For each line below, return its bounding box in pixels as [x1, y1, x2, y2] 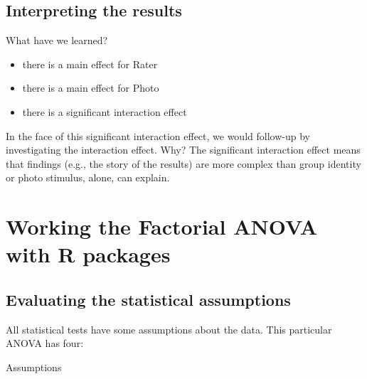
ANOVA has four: [6, 336, 84, 351]
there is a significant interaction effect [22, 104, 187, 119]
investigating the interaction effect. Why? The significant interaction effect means [6, 142, 361, 157]
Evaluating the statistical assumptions [6, 288, 291, 310]
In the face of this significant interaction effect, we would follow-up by [6, 128, 310, 143]
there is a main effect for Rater [22, 56, 158, 71]
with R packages [6, 240, 171, 269]
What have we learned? [6, 33, 108, 48]
